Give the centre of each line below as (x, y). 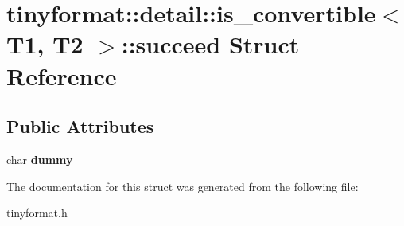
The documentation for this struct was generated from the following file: (183, 186)
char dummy (40, 159)
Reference (62, 75)
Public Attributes (80, 126)
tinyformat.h (37, 213)
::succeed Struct (210, 44)
